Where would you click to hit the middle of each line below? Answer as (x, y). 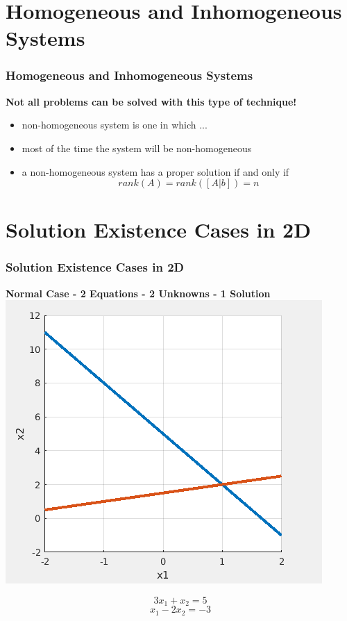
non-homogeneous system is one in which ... (115, 125)
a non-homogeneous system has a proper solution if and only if (155, 171)
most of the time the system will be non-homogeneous (137, 148)
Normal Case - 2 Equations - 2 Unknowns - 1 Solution (138, 293)
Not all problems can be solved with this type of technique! (151, 101)
